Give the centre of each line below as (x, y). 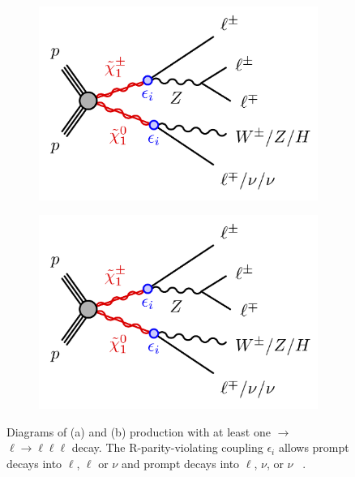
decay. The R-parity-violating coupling (167, 447)
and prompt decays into (180, 464)
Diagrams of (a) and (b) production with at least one (139, 431)
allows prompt (314, 447)
